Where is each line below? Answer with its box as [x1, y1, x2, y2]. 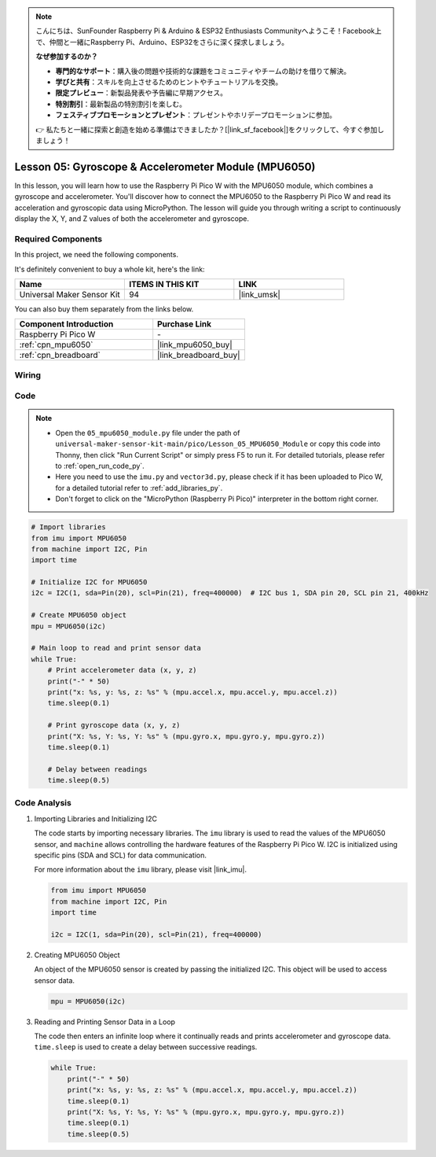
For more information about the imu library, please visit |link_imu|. [34, 865, 247, 875]
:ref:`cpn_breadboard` [19, 350, 101, 361]
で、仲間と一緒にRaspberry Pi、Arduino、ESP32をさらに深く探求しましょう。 [35, 37, 289, 46]
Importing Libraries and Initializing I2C [34, 814, 157, 824]
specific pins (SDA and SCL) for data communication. [34, 850, 207, 860]
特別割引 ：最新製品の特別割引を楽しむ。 [55, 99, 186, 109]
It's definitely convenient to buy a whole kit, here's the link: [14, 264, 205, 274]
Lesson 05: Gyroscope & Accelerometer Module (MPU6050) [14, 160, 316, 173]
